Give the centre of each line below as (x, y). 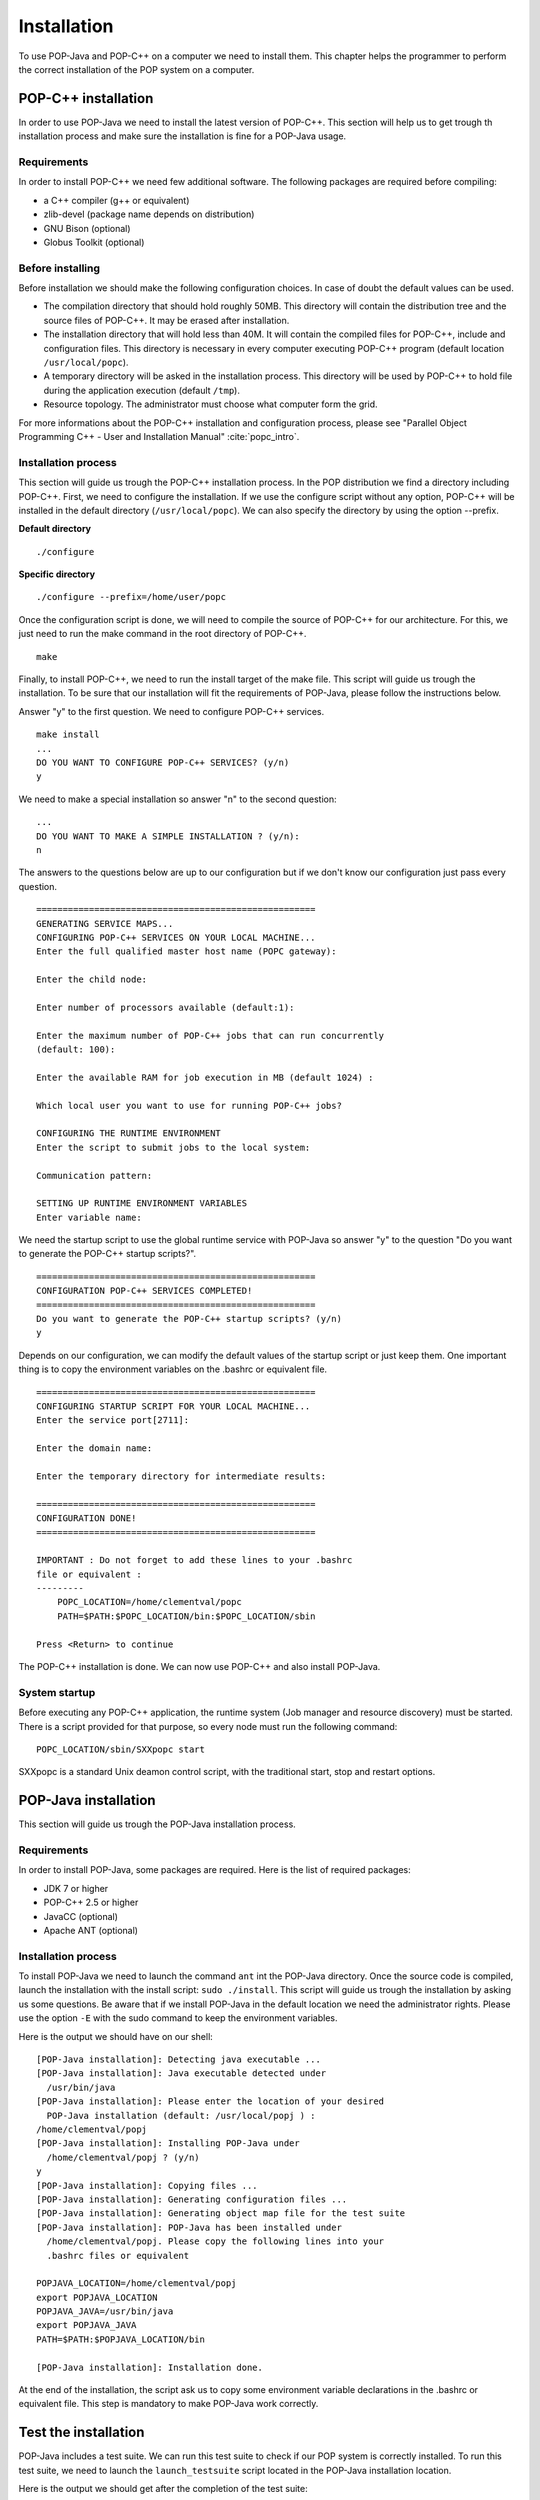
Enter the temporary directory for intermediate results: (181, 1476)
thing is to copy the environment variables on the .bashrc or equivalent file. (173, 1369)
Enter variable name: (89, 1217)
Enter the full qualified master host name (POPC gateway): (186, 951)
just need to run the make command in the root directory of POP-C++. (162, 634)
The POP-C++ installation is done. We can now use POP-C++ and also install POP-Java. (199, 1667)
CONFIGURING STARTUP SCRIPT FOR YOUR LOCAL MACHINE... (173, 1406)
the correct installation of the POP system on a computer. (136, 69)
